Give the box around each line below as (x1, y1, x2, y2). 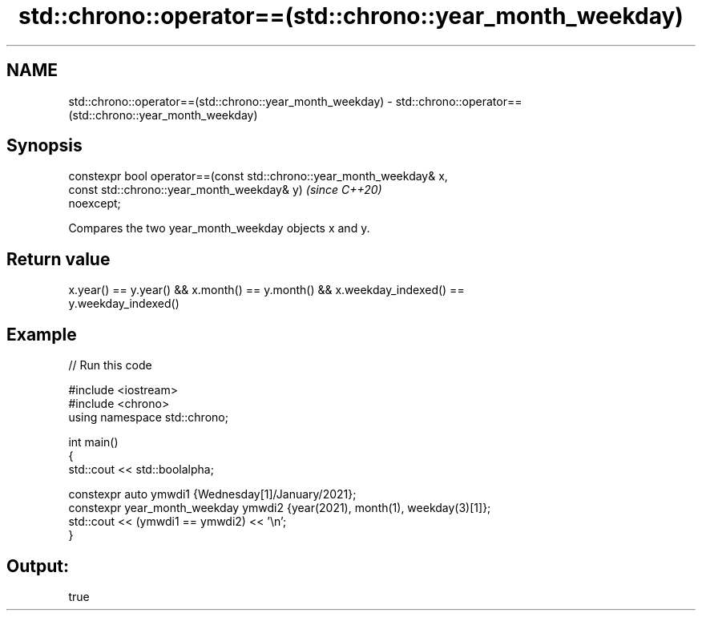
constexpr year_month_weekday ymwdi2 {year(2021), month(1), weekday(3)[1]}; (68, 501, 491, 515)
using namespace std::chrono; (68, 410, 228, 425)
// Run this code (68, 358, 152, 373)
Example (6, 324, 77, 345)
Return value (6, 248, 111, 269)
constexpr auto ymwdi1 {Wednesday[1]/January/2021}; (68, 487, 357, 502)
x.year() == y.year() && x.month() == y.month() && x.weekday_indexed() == (68, 283, 465, 297)
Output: (6, 555, 69, 576)
